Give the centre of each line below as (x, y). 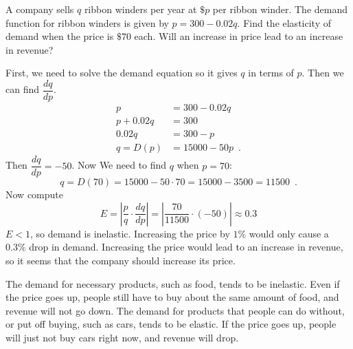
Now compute (34, 194)
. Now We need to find (119, 165)
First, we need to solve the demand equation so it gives (122, 73)
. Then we (323, 73)
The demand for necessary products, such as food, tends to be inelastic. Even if (173, 283)
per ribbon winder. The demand (280, 9)
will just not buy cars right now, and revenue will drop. (122, 337)
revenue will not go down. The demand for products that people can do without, (175, 310)
